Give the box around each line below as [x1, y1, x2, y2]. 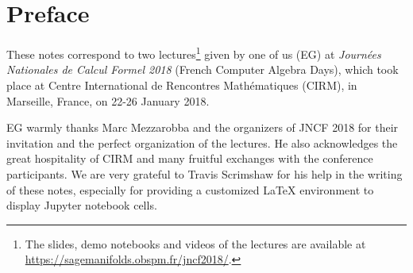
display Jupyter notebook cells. [6, 197, 157, 213]
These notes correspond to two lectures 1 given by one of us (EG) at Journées [6, 44, 381, 62]
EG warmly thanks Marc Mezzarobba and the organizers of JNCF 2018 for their [6, 119, 399, 136]
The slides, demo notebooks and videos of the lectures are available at [25, 235, 366, 252]
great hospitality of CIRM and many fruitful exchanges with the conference [6, 150, 373, 167]
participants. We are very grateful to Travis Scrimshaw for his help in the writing [6, 165, 403, 182]
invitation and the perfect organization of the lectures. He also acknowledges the [6, 134, 398, 151]
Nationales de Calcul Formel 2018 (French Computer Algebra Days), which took [6, 61, 399, 78]
